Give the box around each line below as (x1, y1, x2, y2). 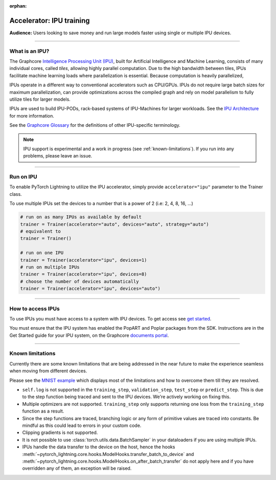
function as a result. (22, 408, 64, 414)
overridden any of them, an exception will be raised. (22, 465, 132, 471)
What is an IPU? (9, 48, 50, 55)
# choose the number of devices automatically (20, 279, 139, 284)
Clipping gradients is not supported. (22, 429, 98, 436)
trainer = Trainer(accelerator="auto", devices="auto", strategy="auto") (20, 221, 209, 227)
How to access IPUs (9, 305, 60, 312)
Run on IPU (9, 173, 38, 180)
